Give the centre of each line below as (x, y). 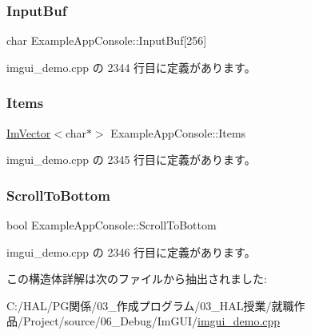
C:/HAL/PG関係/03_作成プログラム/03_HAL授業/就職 (150, 305)
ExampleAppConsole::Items (178, 132)
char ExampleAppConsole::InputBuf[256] (107, 40)
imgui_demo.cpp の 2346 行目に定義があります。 (131, 251)
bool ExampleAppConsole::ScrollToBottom (112, 225)
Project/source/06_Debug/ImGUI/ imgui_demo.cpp (152, 321)
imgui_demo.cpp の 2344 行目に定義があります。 (131, 67)
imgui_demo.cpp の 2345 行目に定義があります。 (131, 160)
